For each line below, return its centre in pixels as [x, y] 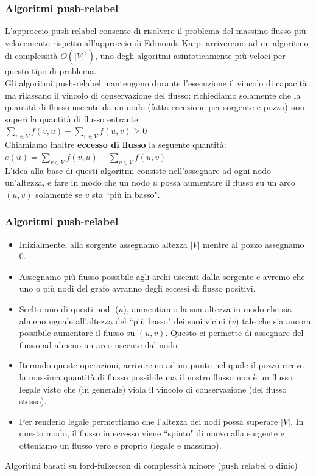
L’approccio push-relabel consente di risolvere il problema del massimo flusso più [156, 31]
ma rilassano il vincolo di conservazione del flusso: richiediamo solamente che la [153, 95]
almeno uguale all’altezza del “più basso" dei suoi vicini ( [125, 320]
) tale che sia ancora [273, 320]
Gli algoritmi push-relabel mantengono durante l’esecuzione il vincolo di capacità [156, 83]
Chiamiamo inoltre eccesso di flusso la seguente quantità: [116, 145]
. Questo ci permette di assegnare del [234, 333]
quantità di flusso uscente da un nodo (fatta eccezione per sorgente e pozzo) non [155, 107]
